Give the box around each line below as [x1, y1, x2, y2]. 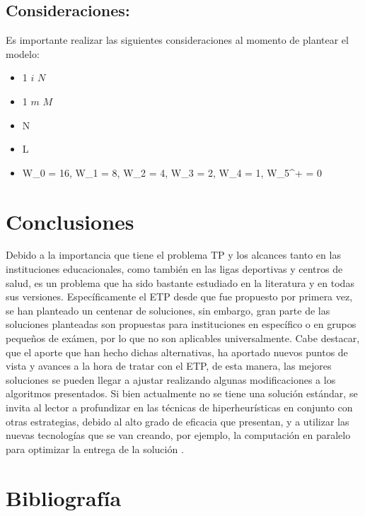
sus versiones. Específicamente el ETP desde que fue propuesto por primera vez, [6, 289, 353, 304]
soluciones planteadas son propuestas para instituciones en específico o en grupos [6, 317, 357, 332]
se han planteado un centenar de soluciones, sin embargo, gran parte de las [6, 303, 330, 317]
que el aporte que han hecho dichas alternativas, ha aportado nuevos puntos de [6, 344, 348, 359]
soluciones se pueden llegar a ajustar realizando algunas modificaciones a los [6, 372, 336, 387]
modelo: [6, 46, 40, 61]
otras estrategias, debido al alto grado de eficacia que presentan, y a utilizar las [6, 414, 349, 428]
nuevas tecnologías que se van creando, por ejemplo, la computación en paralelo [6, 428, 351, 442]
